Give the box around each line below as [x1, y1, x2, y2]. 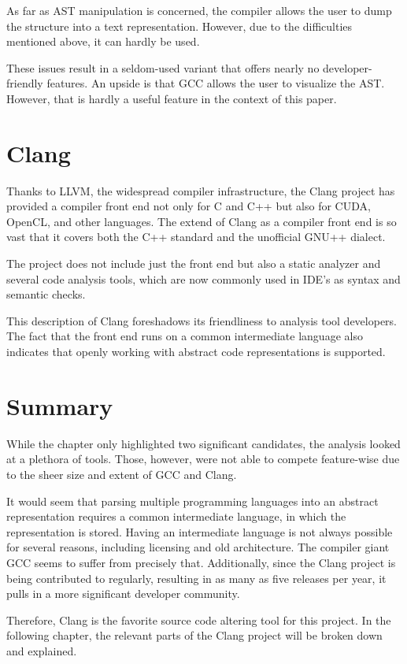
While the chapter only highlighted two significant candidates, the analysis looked [6, 435, 401, 451]
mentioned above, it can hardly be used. [6, 33, 200, 50]
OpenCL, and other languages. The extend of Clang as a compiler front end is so [6, 213, 397, 229]
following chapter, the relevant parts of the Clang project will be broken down [6, 627, 383, 644]
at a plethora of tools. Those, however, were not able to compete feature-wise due [6, 451, 400, 467]
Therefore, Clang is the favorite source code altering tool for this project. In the [6, 611, 391, 628]
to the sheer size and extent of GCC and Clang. [6, 466, 237, 482]
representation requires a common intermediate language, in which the [6, 508, 346, 525]
